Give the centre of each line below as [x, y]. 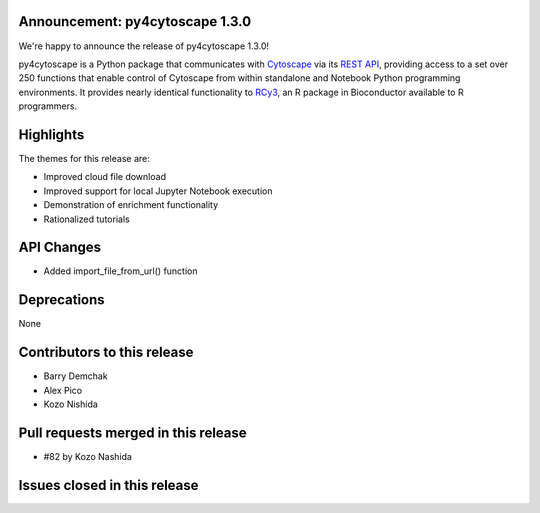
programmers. [48, 106]
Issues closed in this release [108, 485]
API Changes [60, 247]
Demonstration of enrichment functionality [131, 205]
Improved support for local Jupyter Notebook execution [158, 191]
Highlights [51, 134]
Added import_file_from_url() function [120, 271]
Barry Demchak [76, 376]
